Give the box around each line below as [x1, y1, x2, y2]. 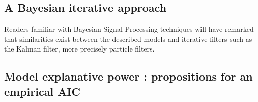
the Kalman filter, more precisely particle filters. [4, 43, 155, 54]
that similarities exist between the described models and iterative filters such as [4, 33, 252, 44]
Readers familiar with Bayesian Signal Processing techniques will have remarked [4, 23, 254, 34]
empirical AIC [4, 83, 81, 99]
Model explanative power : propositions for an [4, 68, 253, 84]
